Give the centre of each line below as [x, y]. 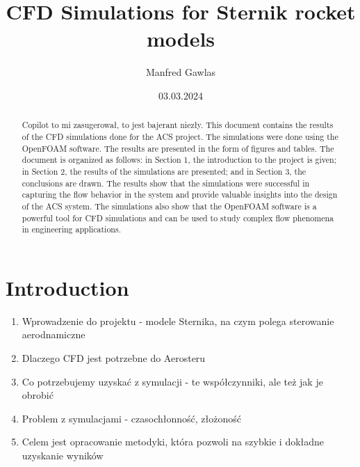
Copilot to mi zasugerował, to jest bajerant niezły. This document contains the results [178, 125]
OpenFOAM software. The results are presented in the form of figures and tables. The [178, 148]
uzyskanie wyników [63, 455]
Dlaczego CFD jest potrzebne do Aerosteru [114, 357]
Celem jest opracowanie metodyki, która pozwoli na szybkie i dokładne [173, 442]
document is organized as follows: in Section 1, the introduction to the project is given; [179, 160]
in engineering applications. [71, 229]
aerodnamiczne [54, 334]
